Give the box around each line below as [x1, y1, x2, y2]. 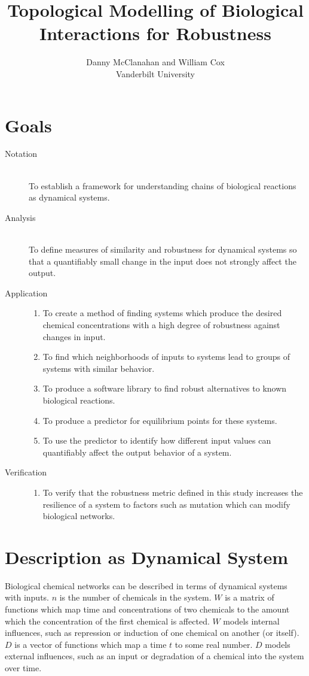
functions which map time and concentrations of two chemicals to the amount [5, 603, 290, 615]
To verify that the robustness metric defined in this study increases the [42, 486, 303, 498]
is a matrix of [225, 591, 274, 604]
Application [5, 286, 48, 299]
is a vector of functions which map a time [14, 638, 167, 650]
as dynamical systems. [29, 191, 110, 204]
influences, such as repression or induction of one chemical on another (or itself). [5, 626, 299, 639]
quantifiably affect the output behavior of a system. [42, 445, 232, 458]
